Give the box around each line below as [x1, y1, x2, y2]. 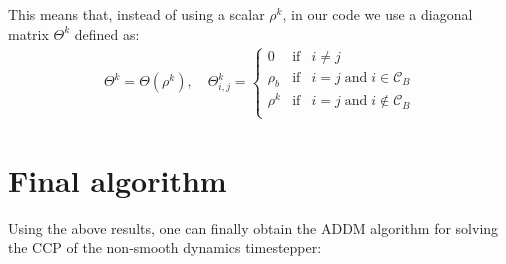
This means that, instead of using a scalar [8, 4, 265, 24]
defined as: [74, 23, 140, 44]
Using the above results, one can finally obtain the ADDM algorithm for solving [8, 217, 499, 238]
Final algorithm [8, 159, 227, 200]
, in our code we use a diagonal [282, 4, 473, 24]
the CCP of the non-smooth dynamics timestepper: [8, 237, 322, 258]
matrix [8, 23, 49, 44]
